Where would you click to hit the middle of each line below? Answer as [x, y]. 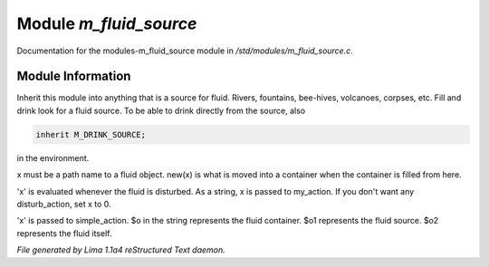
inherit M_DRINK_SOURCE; [91, 134]
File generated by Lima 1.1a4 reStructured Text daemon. [121, 250]
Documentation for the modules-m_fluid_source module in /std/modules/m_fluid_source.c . [185, 51]
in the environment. [53, 157]
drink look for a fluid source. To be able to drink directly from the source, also [161, 110]
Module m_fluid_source [107, 24]
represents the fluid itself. [64, 233]
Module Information [74, 76]
